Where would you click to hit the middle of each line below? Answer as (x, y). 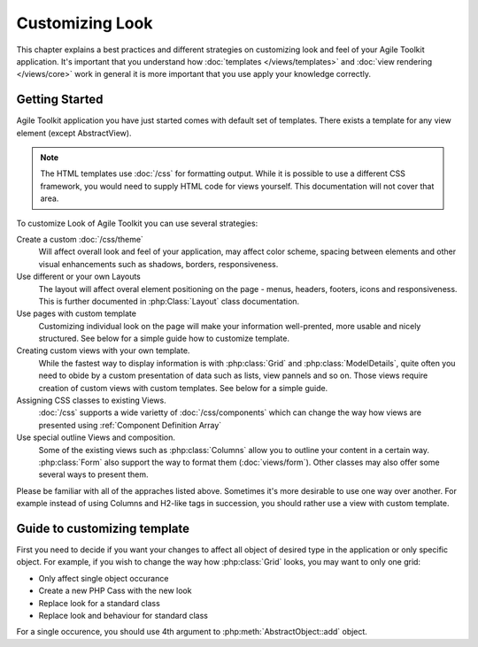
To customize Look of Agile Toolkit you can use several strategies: (137, 223)
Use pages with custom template (77, 313)
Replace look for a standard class (100, 603)
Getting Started (60, 100)
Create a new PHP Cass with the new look (115, 591)
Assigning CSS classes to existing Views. (92, 401)
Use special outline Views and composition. (96, 437)
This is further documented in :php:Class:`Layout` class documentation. (169, 301)
